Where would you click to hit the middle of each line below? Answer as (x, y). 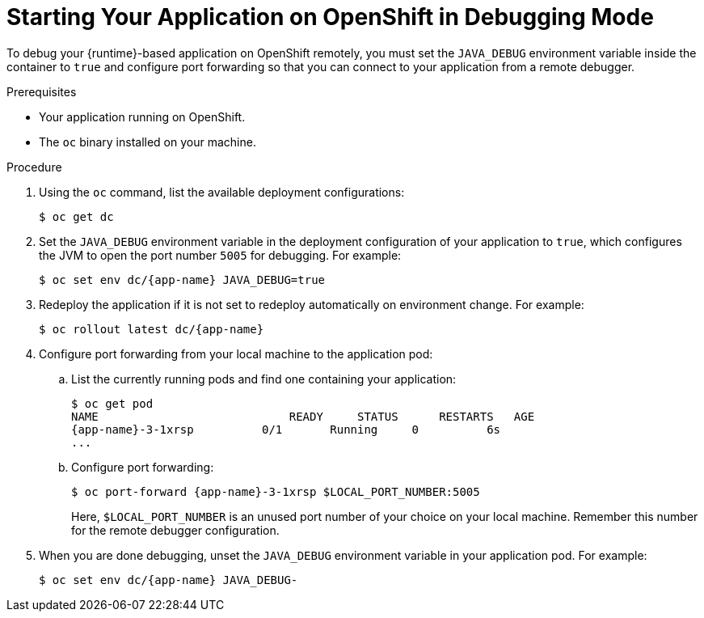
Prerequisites (42, 91)
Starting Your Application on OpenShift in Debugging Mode (330, 17)
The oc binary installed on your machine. (148, 142)
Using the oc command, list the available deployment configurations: (222, 192)
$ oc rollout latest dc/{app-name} (152, 329)
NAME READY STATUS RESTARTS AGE (303, 416)
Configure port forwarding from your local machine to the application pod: (236, 353)
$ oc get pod (112, 403)
